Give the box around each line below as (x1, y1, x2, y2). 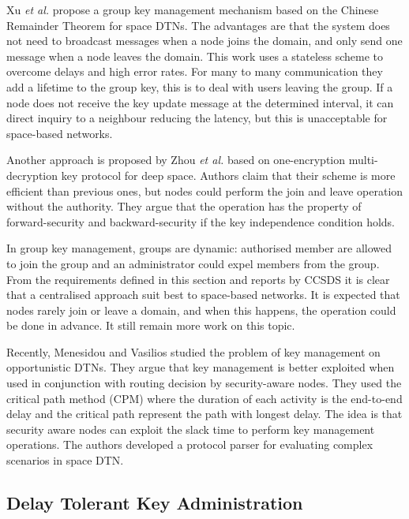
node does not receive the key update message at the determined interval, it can (6, 94, 394, 110)
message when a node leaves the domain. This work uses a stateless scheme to (6, 47, 384, 64)
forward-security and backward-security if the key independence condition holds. (6, 213, 396, 230)
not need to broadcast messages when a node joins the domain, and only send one (6, 32, 403, 49)
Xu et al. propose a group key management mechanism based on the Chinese (6, 2, 379, 17)
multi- (348, 151, 378, 168)
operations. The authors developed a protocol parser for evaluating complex (6, 436, 373, 453)
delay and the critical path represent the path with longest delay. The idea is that (6, 405, 403, 422)
